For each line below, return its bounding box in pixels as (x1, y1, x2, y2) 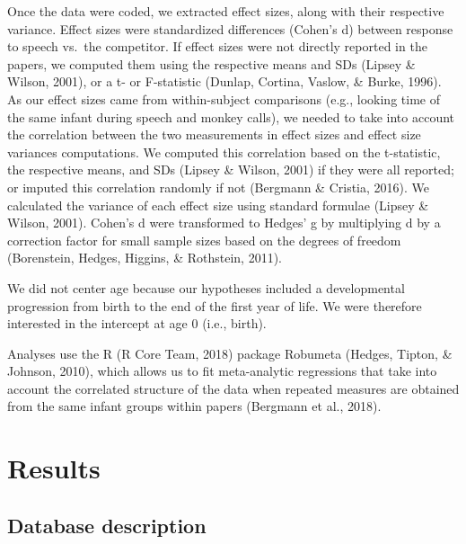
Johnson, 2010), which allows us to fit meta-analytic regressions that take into (7, 361, 437, 380)
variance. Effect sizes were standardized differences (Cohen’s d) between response (7, 19, 453, 38)
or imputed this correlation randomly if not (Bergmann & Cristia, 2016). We (7, 177, 430, 196)
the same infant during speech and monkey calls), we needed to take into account (7, 107, 455, 126)
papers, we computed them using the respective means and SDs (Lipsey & (7, 54, 416, 73)
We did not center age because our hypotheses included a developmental (7, 278, 405, 297)
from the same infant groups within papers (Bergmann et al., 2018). (7, 397, 382, 415)
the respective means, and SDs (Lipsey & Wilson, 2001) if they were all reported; (7, 160, 454, 179)
